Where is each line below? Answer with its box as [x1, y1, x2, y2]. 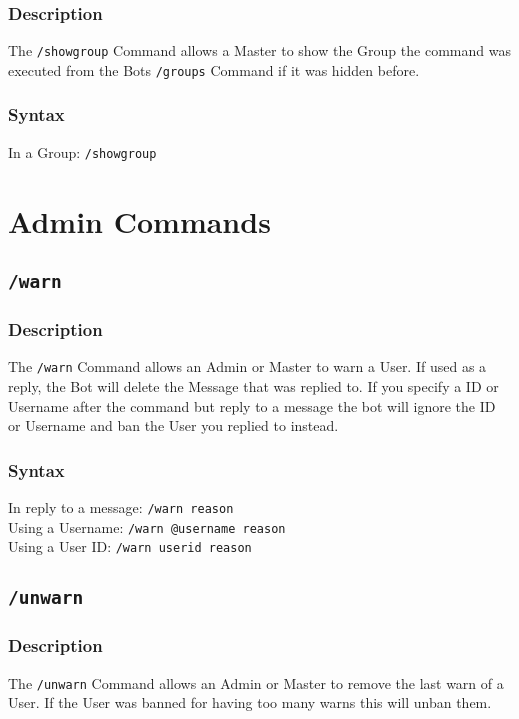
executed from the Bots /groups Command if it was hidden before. [8, 59, 420, 80]
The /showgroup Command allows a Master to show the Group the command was [8, 40, 511, 61]
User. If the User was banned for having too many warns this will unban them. [8, 692, 492, 713]
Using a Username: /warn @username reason [8, 516, 286, 537]
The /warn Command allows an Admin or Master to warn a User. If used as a [8, 356, 487, 377]
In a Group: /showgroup [8, 141, 157, 162]
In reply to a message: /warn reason [8, 497, 234, 518]
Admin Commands [8, 200, 271, 241]
